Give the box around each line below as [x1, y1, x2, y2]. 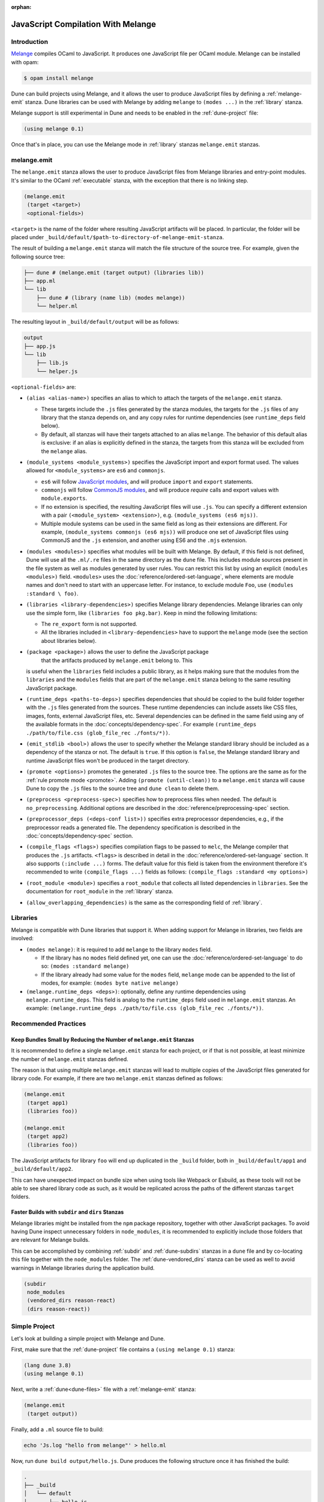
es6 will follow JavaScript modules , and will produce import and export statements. [41, 478, 253, 485]
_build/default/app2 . [11, 1166, 73, 1173]
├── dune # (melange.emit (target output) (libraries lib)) [23, 269, 205, 276]
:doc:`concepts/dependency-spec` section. [26, 832, 133, 839]
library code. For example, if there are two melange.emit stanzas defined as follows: [11, 1075, 223, 1082]
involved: [11, 935, 34, 942]
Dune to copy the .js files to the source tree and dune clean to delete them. [26, 785, 220, 792]
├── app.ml [23, 278, 56, 285]
